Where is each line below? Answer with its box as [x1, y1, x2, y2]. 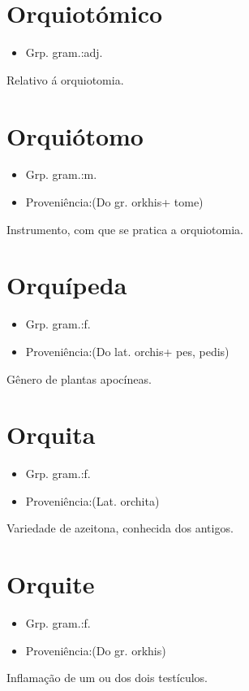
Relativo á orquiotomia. [6, 71, 124, 88]
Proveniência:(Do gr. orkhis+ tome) [25, 193, 204, 211]
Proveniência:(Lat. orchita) [25, 492, 160, 509]
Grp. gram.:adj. [25, 44, 103, 61]
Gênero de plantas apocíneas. [6, 370, 152, 387]
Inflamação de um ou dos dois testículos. [6, 669, 208, 686]
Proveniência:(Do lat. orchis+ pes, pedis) [25, 342, 230, 359]
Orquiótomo [6, 119, 144, 152]
